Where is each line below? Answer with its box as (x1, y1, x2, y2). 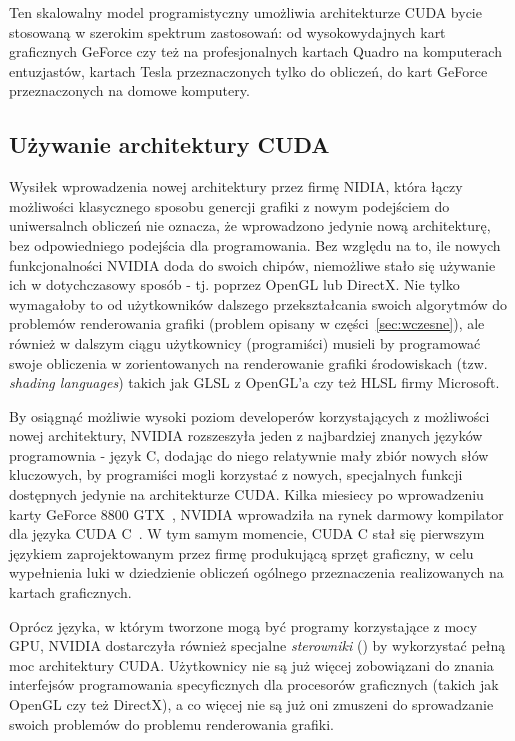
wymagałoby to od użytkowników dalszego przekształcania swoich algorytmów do (9, 293, 508, 314)
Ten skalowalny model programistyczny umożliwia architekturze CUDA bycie (9, 2, 482, 22)
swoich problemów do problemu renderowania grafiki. (9, 713, 335, 734)
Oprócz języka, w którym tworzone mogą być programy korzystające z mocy (9, 615, 478, 636)
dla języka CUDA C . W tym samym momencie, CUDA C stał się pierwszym (9, 523, 485, 544)
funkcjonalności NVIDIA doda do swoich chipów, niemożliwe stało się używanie (9, 254, 496, 275)
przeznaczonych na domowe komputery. (9, 80, 250, 101)
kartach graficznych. (9, 582, 132, 603)
